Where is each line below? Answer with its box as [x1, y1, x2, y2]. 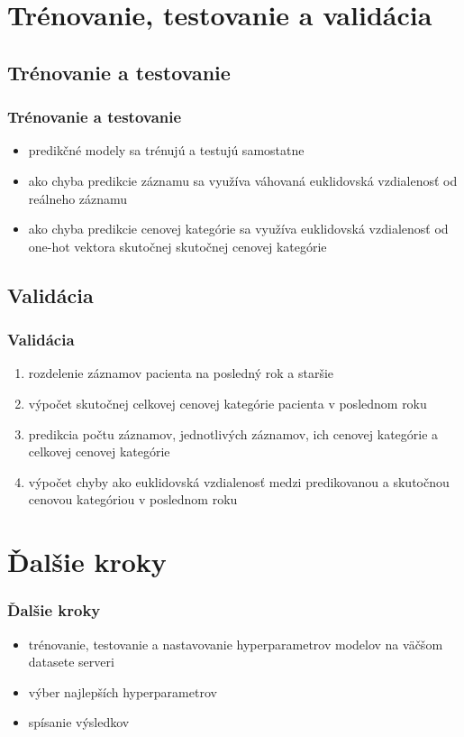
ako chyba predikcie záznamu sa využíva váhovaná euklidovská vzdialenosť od [28, 170, 458, 189]
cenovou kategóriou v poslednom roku [28, 490, 238, 509]
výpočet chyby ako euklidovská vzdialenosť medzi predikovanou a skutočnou [28, 472, 450, 491]
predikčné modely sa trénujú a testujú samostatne [28, 141, 305, 160]
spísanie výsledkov [28, 713, 130, 732]
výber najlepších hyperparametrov [28, 682, 217, 701]
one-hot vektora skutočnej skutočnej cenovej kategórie [28, 236, 327, 255]
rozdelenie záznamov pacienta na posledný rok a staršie [28, 364, 334, 382]
